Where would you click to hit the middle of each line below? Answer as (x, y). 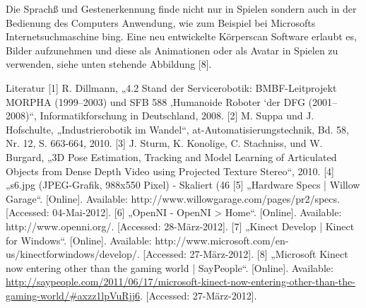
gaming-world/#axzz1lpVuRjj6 (73, 295)
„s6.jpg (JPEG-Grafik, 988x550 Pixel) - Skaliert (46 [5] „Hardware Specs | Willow (183, 185)
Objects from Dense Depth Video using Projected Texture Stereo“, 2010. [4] (170, 171)
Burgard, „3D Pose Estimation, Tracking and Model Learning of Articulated (171, 156)
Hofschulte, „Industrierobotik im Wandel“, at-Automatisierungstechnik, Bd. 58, (177, 129)
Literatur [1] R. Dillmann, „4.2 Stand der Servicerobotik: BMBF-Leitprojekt (171, 87)
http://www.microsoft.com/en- (222, 240)
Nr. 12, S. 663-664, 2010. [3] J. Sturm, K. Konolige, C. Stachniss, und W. (164, 143)
